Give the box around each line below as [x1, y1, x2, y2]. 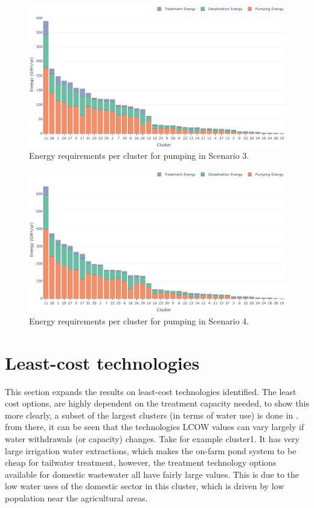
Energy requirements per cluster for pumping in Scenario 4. [29, 314, 249, 327]
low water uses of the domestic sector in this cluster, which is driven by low [5, 480, 284, 492]
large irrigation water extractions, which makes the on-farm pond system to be [5, 444, 296, 457]
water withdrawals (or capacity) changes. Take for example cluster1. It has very [5, 432, 300, 445]
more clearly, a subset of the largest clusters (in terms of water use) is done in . [5, 408, 298, 421]
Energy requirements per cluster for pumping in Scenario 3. [29, 149, 249, 162]
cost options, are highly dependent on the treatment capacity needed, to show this [5, 397, 309, 410]
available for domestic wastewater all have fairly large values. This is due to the [5, 468, 299, 480]
